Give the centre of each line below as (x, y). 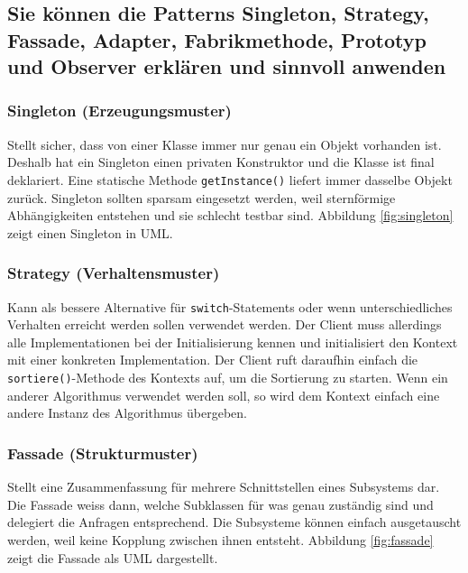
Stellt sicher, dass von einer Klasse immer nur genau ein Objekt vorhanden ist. (225, 144)
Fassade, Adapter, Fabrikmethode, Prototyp (217, 39)
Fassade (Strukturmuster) (103, 453)
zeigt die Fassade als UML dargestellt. (113, 557)
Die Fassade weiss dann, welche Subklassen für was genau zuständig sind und (220, 504)
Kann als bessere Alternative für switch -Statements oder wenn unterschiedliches (230, 306)
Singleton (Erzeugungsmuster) (119, 111)
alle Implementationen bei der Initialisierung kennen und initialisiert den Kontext (233, 342)
